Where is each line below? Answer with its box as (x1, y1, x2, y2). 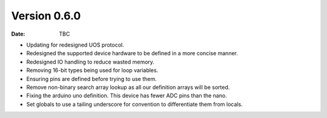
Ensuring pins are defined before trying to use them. (26, 75, 157, 82)
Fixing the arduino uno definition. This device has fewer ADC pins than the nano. (26, 92, 227, 99)
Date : (11, 30, 25, 38)
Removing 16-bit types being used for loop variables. (26, 67, 159, 74)
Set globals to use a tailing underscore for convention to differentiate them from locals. (26, 100, 243, 108)
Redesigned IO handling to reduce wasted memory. (26, 58, 154, 65)
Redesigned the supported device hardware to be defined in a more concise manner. (26, 50, 239, 57)
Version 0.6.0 (11, 9, 81, 22)
